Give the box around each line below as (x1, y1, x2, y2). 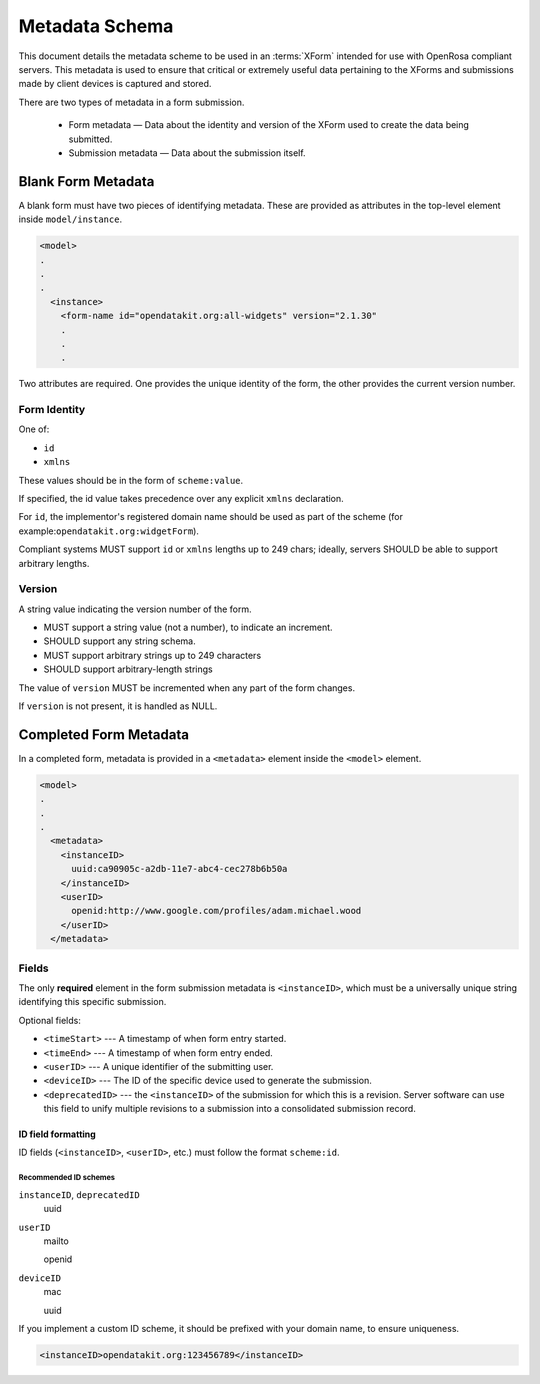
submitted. (68, 133, 113, 145)
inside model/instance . (18, 213, 123, 225)
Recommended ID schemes (18, 1173, 115, 1183)
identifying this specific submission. (18, 996, 167, 1008)
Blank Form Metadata (18, 173, 155, 190)
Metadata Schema (18, 15, 174, 37)
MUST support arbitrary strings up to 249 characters (43, 649, 262, 661)
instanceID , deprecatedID (18, 1188, 140, 1200)
